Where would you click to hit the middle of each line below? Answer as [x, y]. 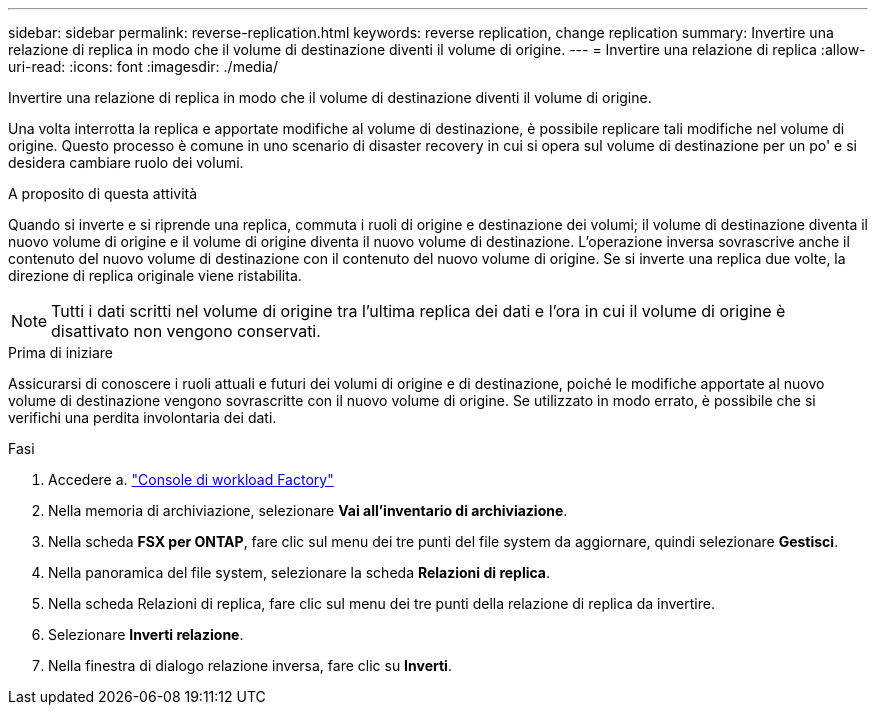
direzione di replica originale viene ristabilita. [155, 275]
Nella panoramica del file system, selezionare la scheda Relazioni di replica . [299, 572]
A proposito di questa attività [103, 193]
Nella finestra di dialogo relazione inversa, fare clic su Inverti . [250, 665]
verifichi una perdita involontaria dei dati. [142, 417]
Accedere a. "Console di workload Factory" [191, 479]
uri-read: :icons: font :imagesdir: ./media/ [143, 66]
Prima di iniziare [60, 352]
